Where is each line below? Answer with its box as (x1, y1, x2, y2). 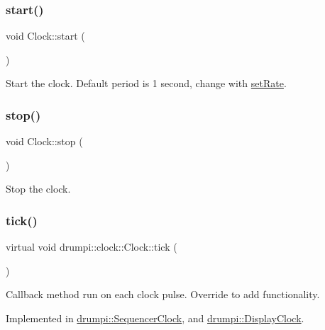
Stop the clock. (6, 181, 71, 196)
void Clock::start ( (6, 28, 85, 43)
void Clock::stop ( (6, 134, 83, 149)
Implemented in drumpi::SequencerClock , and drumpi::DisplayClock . (6, 311, 304, 325)
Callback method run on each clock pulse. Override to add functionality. (6, 287, 320, 302)
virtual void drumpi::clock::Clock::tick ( (6, 239, 177, 254)
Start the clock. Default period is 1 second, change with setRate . (6, 76, 287, 91)
